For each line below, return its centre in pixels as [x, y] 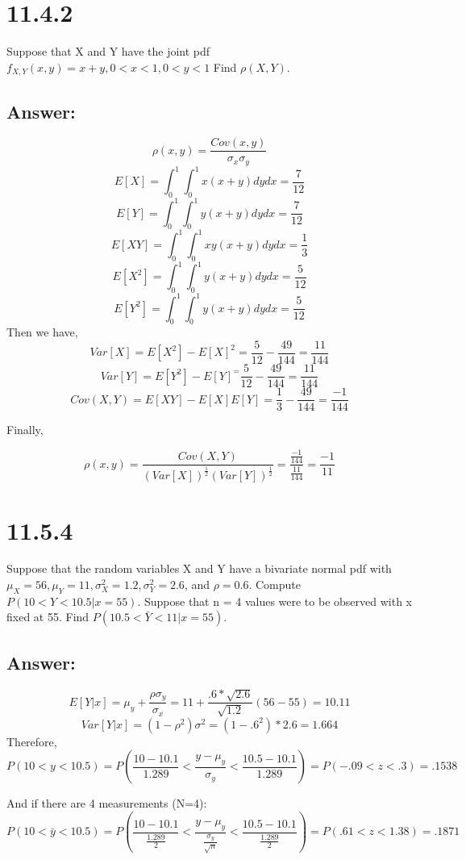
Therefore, [32, 741]
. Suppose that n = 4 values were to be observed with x [275, 601]
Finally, [25, 430]
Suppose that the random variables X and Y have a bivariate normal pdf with [199, 568]
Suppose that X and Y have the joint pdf [108, 51]
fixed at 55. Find [48, 617]
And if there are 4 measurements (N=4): [107, 803]
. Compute [275, 584]
